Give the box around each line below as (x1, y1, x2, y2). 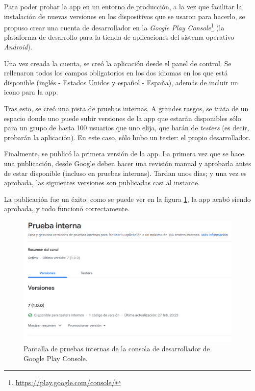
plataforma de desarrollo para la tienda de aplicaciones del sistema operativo (4, 32, 234, 42)
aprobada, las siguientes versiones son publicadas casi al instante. (4, 177, 200, 188)
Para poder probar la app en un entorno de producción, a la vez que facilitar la (4, 1, 242, 11)
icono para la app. (4, 87, 58, 97)
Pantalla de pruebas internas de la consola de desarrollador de (24, 343, 210, 354)
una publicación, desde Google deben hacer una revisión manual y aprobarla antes (4, 158, 251, 168)
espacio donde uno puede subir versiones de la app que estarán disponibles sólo (4, 113, 241, 123)
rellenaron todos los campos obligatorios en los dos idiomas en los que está (4, 68, 228, 78)
